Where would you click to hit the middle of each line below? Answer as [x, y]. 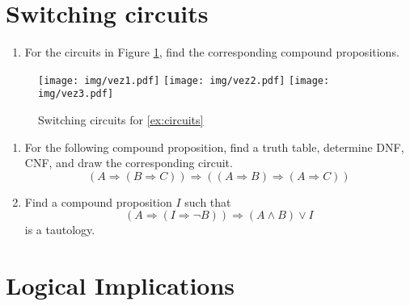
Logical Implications [120, 285]
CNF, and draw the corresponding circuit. [129, 163]
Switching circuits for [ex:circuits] [121, 120]
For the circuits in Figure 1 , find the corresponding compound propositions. [212, 52]
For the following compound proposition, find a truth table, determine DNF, [214, 147]
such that [208, 201]
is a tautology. [60, 230]
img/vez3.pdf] [76, 94]
